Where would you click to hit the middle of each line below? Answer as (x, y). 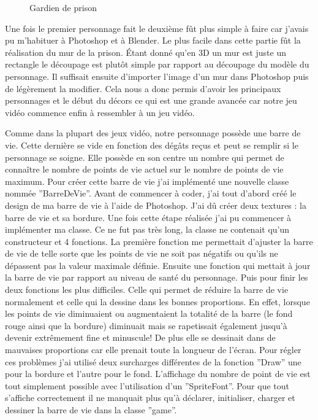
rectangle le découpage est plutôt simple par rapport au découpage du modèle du (157, 64)
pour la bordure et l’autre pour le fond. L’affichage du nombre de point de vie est (158, 374)
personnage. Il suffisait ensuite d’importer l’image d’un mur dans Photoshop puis (157, 76)
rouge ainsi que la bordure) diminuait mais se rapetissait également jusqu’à (146, 325)
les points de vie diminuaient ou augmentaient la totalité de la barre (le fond (149, 313)
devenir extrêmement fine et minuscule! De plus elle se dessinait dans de (140, 337)
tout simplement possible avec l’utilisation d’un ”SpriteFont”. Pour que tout (147, 385)
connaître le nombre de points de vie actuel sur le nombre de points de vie (144, 169)
